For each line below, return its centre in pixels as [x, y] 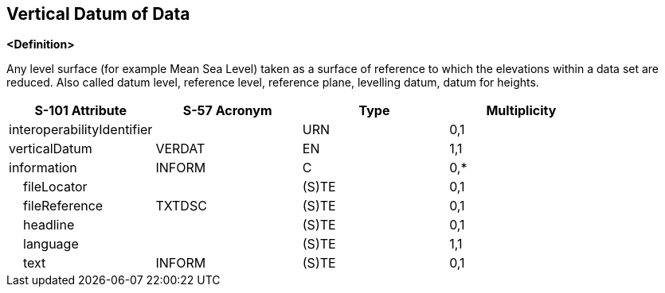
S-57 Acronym [227, 111]
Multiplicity [521, 111]
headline [49, 225]
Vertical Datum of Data [98, 14]
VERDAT [180, 149]
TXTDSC [181, 206]
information [43, 168]
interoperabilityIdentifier [81, 130]
